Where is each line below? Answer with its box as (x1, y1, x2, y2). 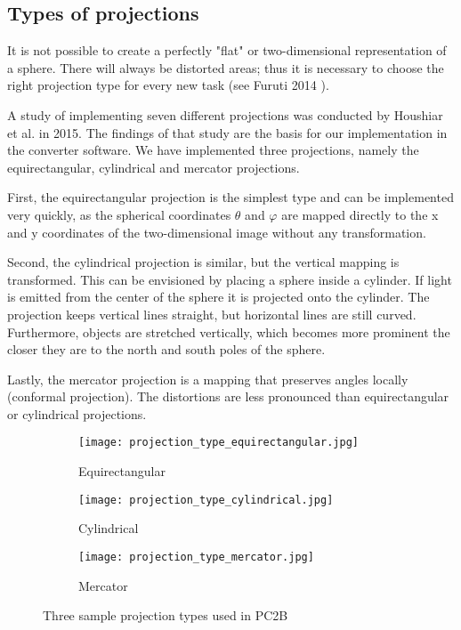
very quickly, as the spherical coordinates (7, 205, 231, 223)
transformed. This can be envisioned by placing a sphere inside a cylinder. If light (7, 270, 452, 288)
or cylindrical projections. (7, 404, 147, 423)
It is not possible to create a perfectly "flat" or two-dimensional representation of (7, 41, 447, 60)
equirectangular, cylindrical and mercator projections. (7, 157, 300, 176)
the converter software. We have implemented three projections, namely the (7, 141, 419, 159)
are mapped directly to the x (281, 205, 439, 223)
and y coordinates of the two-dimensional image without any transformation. (7, 222, 426, 241)
